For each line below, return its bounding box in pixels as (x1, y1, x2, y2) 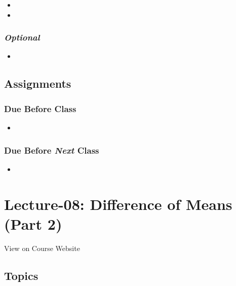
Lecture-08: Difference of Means (4, 193, 232, 214)
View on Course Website (4, 242, 80, 253)
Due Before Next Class (4, 144, 99, 156)
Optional (4, 31, 40, 44)
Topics (4, 267, 38, 283)
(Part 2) (4, 213, 62, 234)
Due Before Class (4, 102, 76, 115)
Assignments (4, 76, 71, 91)
